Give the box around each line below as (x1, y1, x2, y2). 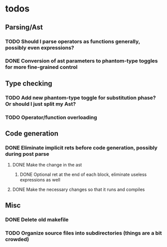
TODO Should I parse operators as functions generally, (5, 38, 141, 45)
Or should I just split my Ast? (5, 100, 76, 107)
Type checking (5, 79, 52, 87)
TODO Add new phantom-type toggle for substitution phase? (5, 94, 156, 101)
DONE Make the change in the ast (12, 162, 82, 168)
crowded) (5, 235, 29, 242)
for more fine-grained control (5, 63, 78, 70)
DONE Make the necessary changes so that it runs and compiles (12, 186, 145, 192)
